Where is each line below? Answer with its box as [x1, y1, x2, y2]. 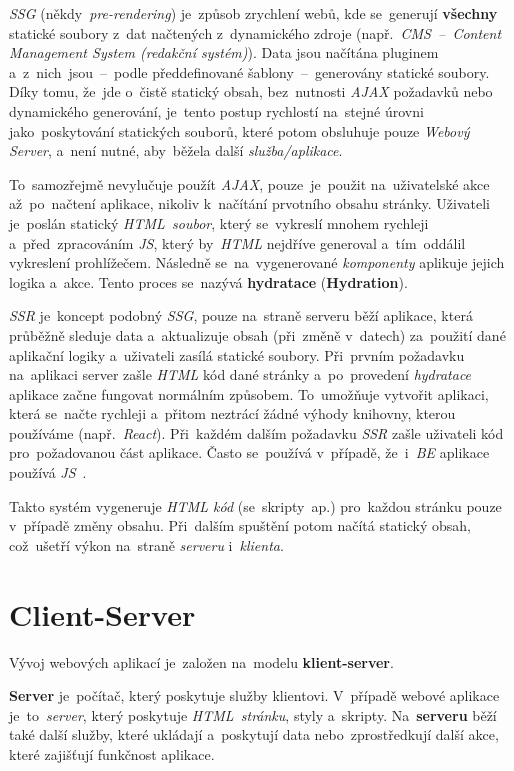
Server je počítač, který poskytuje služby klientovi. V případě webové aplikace [9, 685, 500, 706]
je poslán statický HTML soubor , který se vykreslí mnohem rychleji [9, 212, 429, 233]
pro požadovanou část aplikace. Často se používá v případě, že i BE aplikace [9, 442, 490, 463]
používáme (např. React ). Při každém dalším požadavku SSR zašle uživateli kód [9, 422, 504, 443]
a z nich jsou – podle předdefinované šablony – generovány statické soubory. [9, 61, 490, 82]
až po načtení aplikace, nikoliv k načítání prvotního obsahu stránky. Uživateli [9, 193, 490, 214]
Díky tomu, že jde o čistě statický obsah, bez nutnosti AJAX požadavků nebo [9, 81, 493, 102]
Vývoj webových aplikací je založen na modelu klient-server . [9, 651, 394, 672]
